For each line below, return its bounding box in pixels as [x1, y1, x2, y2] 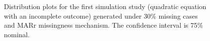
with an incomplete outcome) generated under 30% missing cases [4, 10, 198, 20]
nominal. [4, 29, 30, 39]
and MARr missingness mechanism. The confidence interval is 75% [4, 20, 203, 30]
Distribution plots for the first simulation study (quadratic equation [4, 1, 207, 11]
